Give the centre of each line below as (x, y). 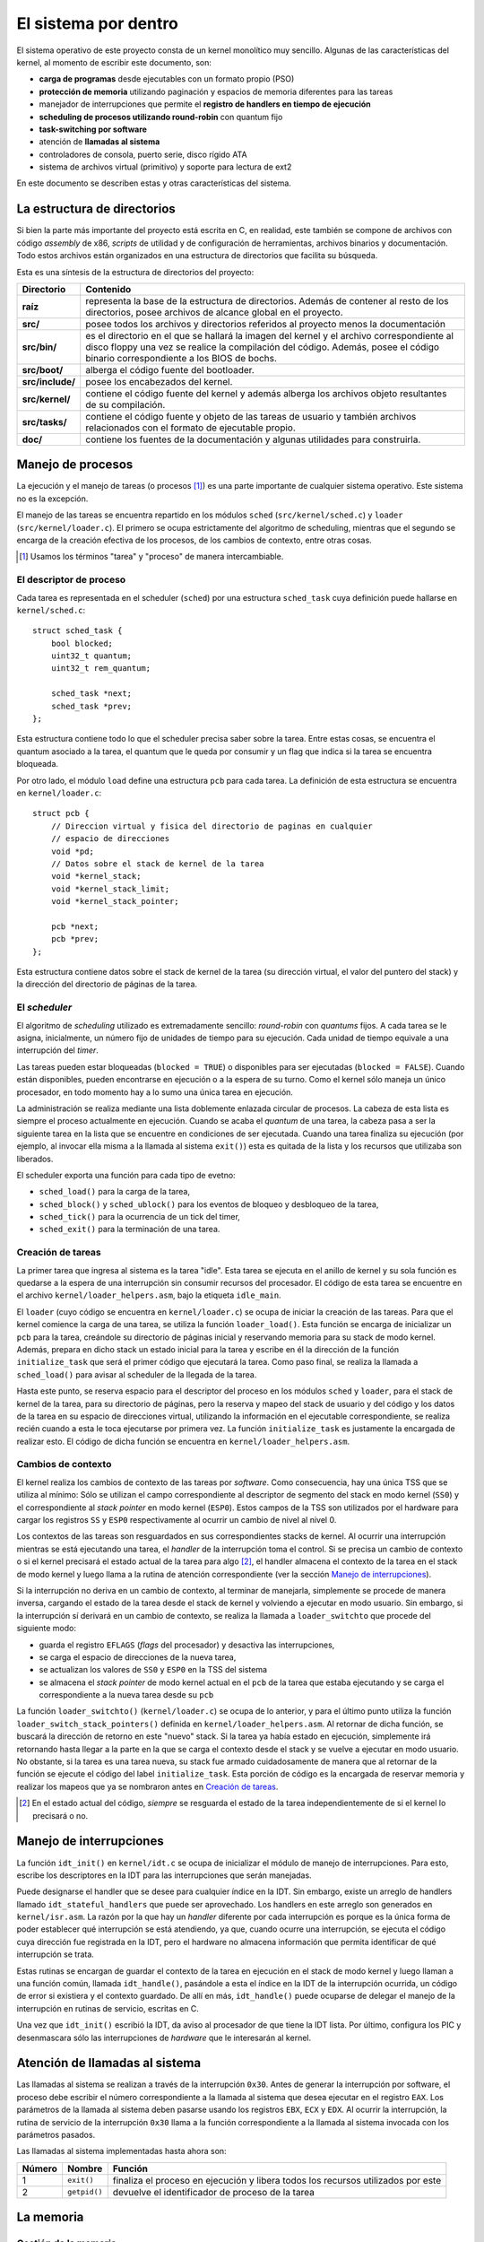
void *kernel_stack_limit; (110, 889)
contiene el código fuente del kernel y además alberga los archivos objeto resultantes (266, 393)
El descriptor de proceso (71, 580)
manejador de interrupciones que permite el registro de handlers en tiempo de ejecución (205, 104)
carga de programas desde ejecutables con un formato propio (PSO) (167, 79)
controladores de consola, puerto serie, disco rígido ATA (143, 154)
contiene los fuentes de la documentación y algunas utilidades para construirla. (253, 439)
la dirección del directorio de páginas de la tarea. (107, 984)
